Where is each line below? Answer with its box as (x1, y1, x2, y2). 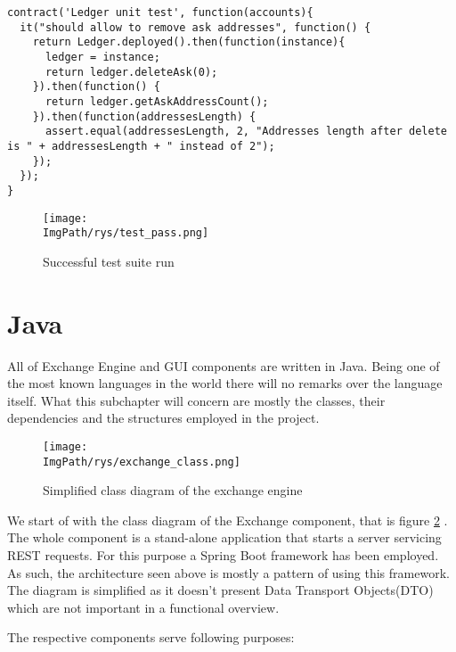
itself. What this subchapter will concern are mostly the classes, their (7, 391, 386, 409)
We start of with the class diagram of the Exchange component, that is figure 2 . (7, 510, 448, 529)
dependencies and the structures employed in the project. (7, 409, 320, 427)
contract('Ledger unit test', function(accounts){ (7, 6, 313, 19)
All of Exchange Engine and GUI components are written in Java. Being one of (7, 356, 440, 375)
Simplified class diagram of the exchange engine (43, 481, 303, 499)
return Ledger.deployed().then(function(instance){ (32, 36, 346, 49)
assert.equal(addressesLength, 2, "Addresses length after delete (45, 125, 447, 138)
